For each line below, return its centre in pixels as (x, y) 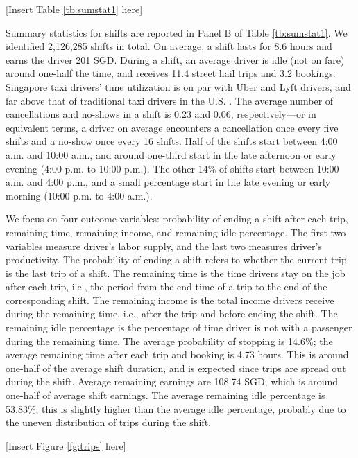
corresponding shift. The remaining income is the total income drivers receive (170, 300)
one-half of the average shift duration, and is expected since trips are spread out (176, 368)
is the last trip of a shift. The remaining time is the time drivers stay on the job (176, 273)
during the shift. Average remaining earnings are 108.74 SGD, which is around (172, 381)
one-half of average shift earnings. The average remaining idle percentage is (165, 395)
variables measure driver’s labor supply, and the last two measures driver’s (164, 246)
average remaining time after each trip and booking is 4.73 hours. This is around (177, 354)
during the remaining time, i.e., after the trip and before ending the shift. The (172, 314)
